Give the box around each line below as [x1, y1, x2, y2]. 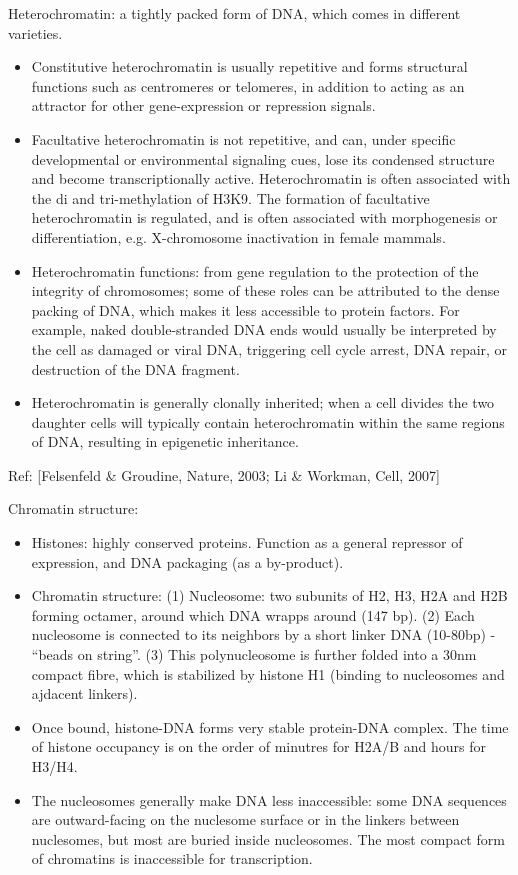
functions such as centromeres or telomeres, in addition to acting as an [31, 75, 465, 96]
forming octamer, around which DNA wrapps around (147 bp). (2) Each [31, 604, 475, 625]
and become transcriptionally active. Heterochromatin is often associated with [31, 168, 511, 189]
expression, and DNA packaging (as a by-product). [31, 551, 344, 572]
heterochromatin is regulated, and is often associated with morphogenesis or [31, 207, 498, 228]
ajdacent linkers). [31, 683, 138, 704]
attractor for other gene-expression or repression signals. [31, 95, 376, 116]
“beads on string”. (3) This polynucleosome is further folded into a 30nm [31, 644, 477, 665]
